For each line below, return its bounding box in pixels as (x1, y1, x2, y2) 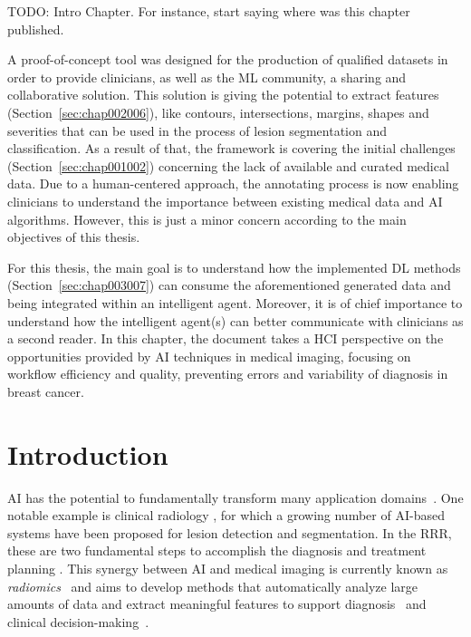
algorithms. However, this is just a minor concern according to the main (7, 209, 407, 228)
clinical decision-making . (7, 612, 149, 631)
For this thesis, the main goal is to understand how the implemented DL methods (7, 257, 461, 276)
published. (7, 19, 64, 38)
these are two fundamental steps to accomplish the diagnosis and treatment (7, 541, 427, 560)
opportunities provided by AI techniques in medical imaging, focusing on (7, 346, 411, 365)
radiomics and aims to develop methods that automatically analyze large (7, 576, 418, 595)
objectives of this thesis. (7, 227, 140, 246)
